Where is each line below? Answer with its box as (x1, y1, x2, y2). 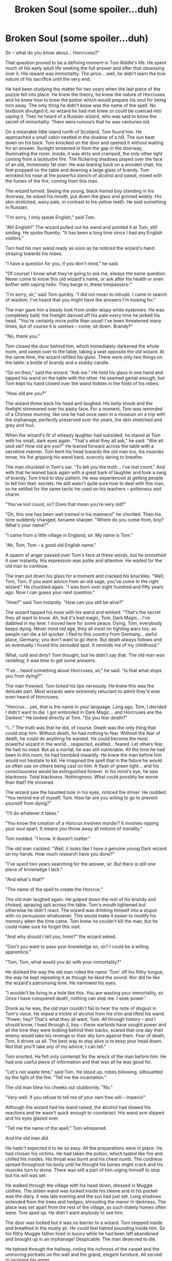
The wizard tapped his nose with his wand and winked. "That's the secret (5, 609, 161, 615)
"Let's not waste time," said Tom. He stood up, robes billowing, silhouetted (5, 1069, 163, 1075)
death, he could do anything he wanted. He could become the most (5, 735, 148, 742)
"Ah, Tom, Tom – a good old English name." (5, 542, 97, 548)
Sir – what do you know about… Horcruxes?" (5, 49, 100, 56)
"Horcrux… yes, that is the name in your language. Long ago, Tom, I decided (5, 704, 167, 710)
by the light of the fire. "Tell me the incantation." (5, 1074, 107, 1080)
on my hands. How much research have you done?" (5, 851, 115, 857)
